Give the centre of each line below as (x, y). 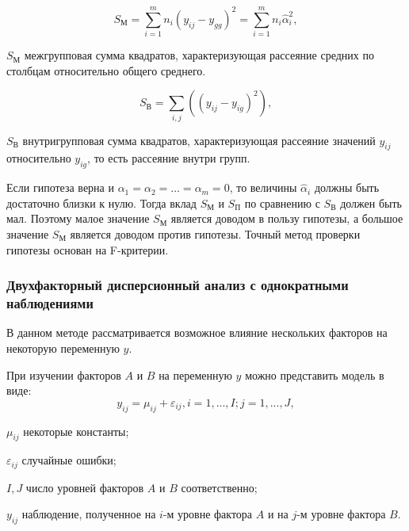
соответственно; (219, 487)
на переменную (195, 374)
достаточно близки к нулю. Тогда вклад (101, 202)
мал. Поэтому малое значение (78, 218)
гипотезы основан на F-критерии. (88, 249)
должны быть (347, 187)
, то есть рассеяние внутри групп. (169, 158)
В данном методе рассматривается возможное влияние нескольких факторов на (197, 332)
